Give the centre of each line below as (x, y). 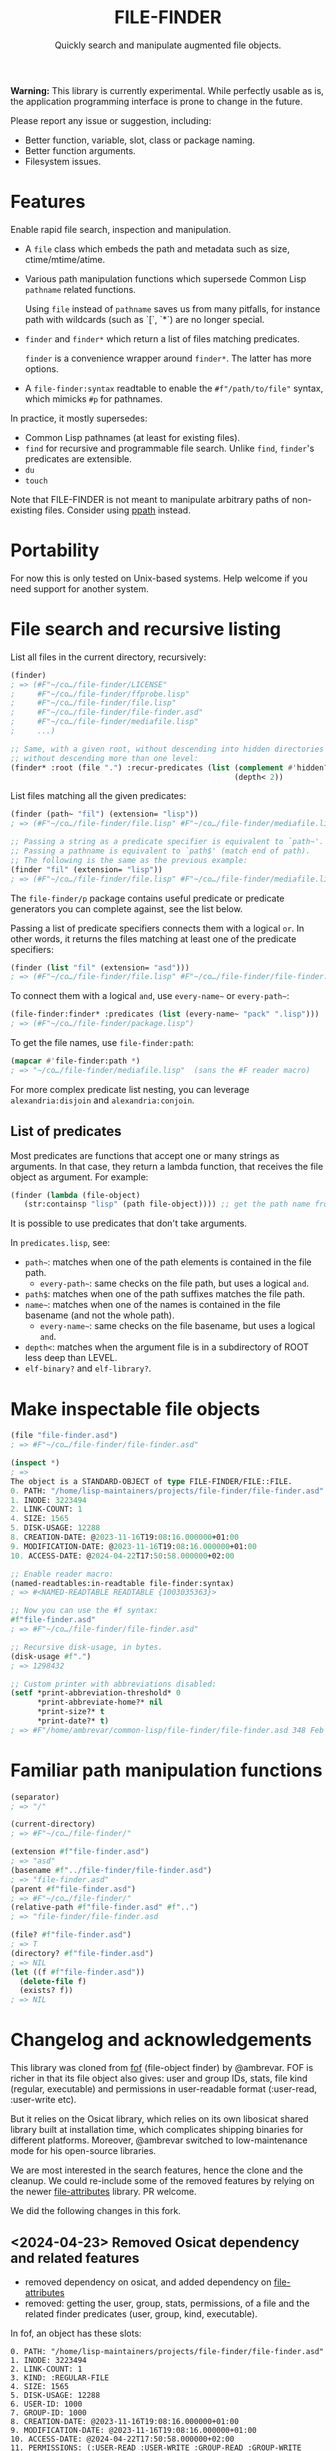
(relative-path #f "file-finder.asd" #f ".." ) (104, 1907)
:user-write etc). (43, 2100)
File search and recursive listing (146, 629)
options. (41, 368)
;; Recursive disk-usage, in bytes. (86, 1647)
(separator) (35, 1797)
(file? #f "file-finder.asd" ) (71, 1935)
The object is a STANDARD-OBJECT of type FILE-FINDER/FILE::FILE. (151, 1481)
